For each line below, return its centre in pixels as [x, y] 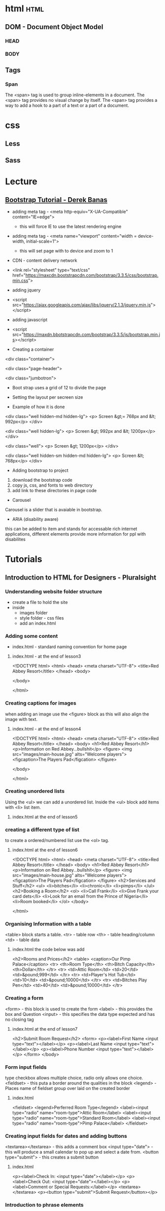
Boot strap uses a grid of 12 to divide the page [59, 388]
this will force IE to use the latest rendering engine [70, 227]
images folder [33, 613]
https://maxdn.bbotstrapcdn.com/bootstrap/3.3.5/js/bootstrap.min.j [92, 334]
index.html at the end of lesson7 [45, 1029]
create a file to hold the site [40, 602]
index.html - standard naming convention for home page [69, 647]
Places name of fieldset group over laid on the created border [68, 1088]
